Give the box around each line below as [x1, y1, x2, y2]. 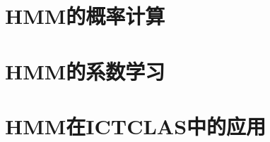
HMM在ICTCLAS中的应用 [5, 111, 266, 140]
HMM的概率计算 [5, 1, 165, 30]
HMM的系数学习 [5, 56, 165, 85]
